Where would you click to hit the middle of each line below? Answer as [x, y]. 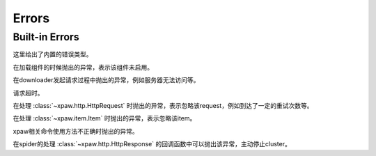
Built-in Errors [46, 37]
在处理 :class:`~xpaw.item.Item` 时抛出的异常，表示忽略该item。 [104, 118]
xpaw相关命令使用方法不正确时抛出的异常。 [76, 131]
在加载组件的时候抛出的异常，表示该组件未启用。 [83, 67]
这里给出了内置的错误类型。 [53, 54]
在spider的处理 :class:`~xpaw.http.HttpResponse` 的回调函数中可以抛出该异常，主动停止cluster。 [152, 144]
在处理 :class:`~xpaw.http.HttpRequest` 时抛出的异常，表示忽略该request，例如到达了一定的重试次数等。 [163, 105]
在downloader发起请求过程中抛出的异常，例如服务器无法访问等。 [106, 80]
